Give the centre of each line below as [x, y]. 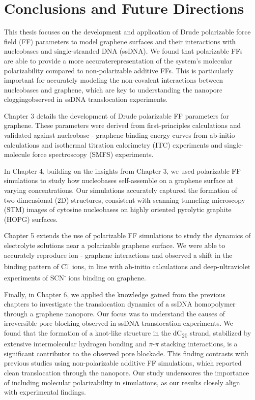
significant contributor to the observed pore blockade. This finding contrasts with [127, 353]
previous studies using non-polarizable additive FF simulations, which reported [123, 363]
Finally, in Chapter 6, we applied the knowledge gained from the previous [115, 294]
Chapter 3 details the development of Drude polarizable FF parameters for [116, 115]
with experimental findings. [45, 392]
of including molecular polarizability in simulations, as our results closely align [122, 382]
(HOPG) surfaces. [31, 219]
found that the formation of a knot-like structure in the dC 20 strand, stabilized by [127, 333]
